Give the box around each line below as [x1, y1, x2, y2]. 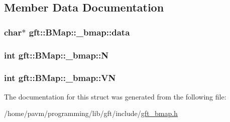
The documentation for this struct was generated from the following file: [4, 91, 226, 101]
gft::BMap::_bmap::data [29, 25, 130, 38]
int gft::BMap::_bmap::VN [4, 71, 116, 84]
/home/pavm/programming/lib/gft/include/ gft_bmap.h [4, 108, 178, 118]
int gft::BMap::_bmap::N [4, 48, 109, 61]
